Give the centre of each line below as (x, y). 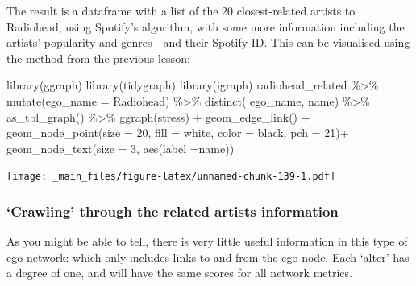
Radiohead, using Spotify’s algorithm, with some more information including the (206, 26)
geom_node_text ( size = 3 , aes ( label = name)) (121, 148)
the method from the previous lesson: (98, 58)
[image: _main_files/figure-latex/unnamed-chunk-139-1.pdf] (171, 177)
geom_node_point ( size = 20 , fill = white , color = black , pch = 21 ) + (178, 133)
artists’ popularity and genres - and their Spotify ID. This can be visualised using (208, 42)
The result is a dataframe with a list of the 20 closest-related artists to (181, 10)
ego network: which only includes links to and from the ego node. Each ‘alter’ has (208, 257)
